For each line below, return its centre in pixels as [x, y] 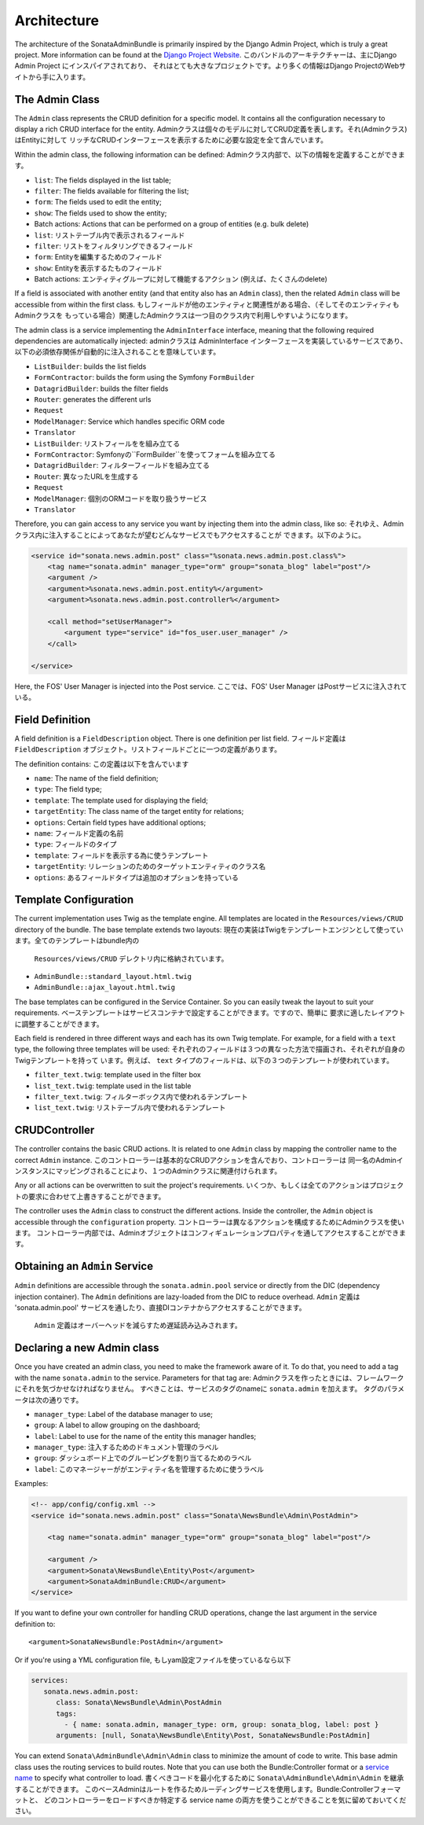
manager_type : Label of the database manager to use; [124, 1414]
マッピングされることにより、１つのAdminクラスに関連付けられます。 [168, 1171]
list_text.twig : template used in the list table [113, 1086]
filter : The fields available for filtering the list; [111, 191]
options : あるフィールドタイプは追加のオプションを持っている [137, 878]
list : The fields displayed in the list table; [103, 180]
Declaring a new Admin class [87, 1348]
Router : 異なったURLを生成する [86, 476]
